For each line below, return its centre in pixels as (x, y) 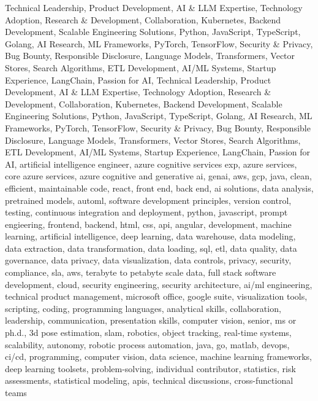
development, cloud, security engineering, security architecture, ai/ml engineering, (159, 284)
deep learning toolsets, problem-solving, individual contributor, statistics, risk (150, 368)
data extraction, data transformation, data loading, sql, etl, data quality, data (151, 248)
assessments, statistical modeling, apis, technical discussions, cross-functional (149, 380)
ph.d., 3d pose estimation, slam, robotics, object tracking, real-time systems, (148, 333)
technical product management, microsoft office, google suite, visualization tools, (156, 296)
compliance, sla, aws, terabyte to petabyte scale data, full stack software (141, 272)
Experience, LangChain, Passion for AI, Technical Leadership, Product (138, 80)
